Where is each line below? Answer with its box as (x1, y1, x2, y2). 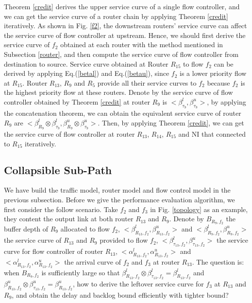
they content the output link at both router (4, 214, 134, 224)
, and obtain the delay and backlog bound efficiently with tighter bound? (12, 289, 229, 300)
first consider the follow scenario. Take (4, 204, 118, 214)
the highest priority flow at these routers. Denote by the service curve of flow (4, 87, 233, 97)
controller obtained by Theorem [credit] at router (4, 96, 150, 107)
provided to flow (100, 235, 148, 245)
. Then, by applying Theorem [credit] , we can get (98, 117, 244, 127)
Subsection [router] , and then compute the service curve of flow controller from (4, 49, 239, 59)
